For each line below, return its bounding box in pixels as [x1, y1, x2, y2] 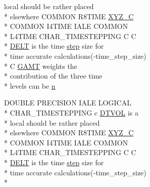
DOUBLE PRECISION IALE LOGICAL [4, 97, 131, 108]
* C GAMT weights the [4, 60, 77, 71]
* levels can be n [4, 80, 56, 91]
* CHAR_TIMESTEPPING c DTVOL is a [4, 107, 138, 118]
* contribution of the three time [4, 70, 103, 81]
